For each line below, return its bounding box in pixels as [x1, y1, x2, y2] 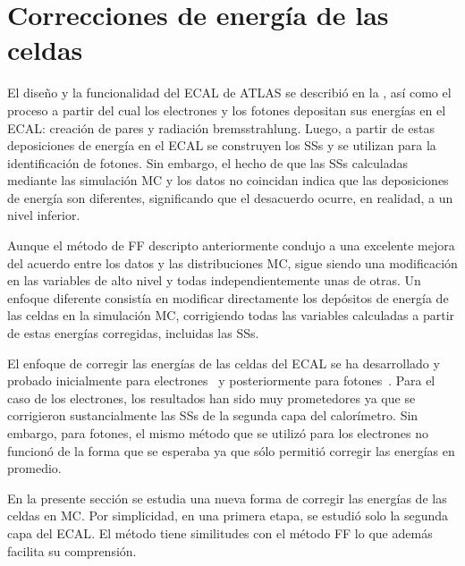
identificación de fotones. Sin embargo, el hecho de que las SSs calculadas [7, 153, 408, 172]
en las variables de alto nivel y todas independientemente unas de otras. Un [7, 271, 421, 290]
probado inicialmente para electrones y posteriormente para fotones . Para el [7, 371, 435, 390]
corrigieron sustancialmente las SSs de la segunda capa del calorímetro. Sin [7, 406, 418, 425]
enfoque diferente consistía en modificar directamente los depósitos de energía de [7, 288, 449, 307]
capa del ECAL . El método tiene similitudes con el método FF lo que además [7, 523, 433, 542]
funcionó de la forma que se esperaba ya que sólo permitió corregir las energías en [7, 441, 455, 460]
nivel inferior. [7, 206, 80, 224]
